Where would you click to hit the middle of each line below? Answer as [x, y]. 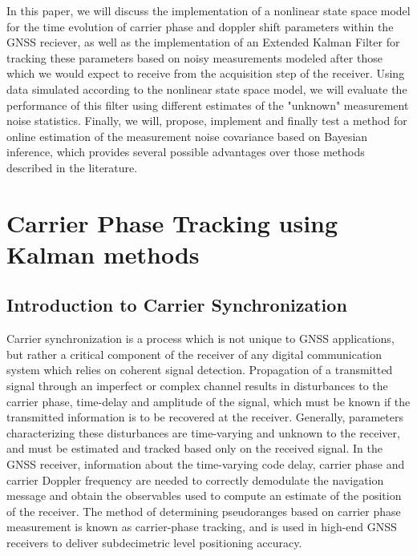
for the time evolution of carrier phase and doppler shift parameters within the [200, 26]
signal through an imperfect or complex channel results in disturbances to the [197, 386]
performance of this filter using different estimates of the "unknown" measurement [208, 105]
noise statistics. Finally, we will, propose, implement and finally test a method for [207, 121]
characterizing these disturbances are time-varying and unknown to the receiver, [203, 432]
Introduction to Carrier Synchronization [177, 305]
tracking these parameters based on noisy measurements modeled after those [194, 57]
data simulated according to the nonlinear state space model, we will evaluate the [207, 89]
